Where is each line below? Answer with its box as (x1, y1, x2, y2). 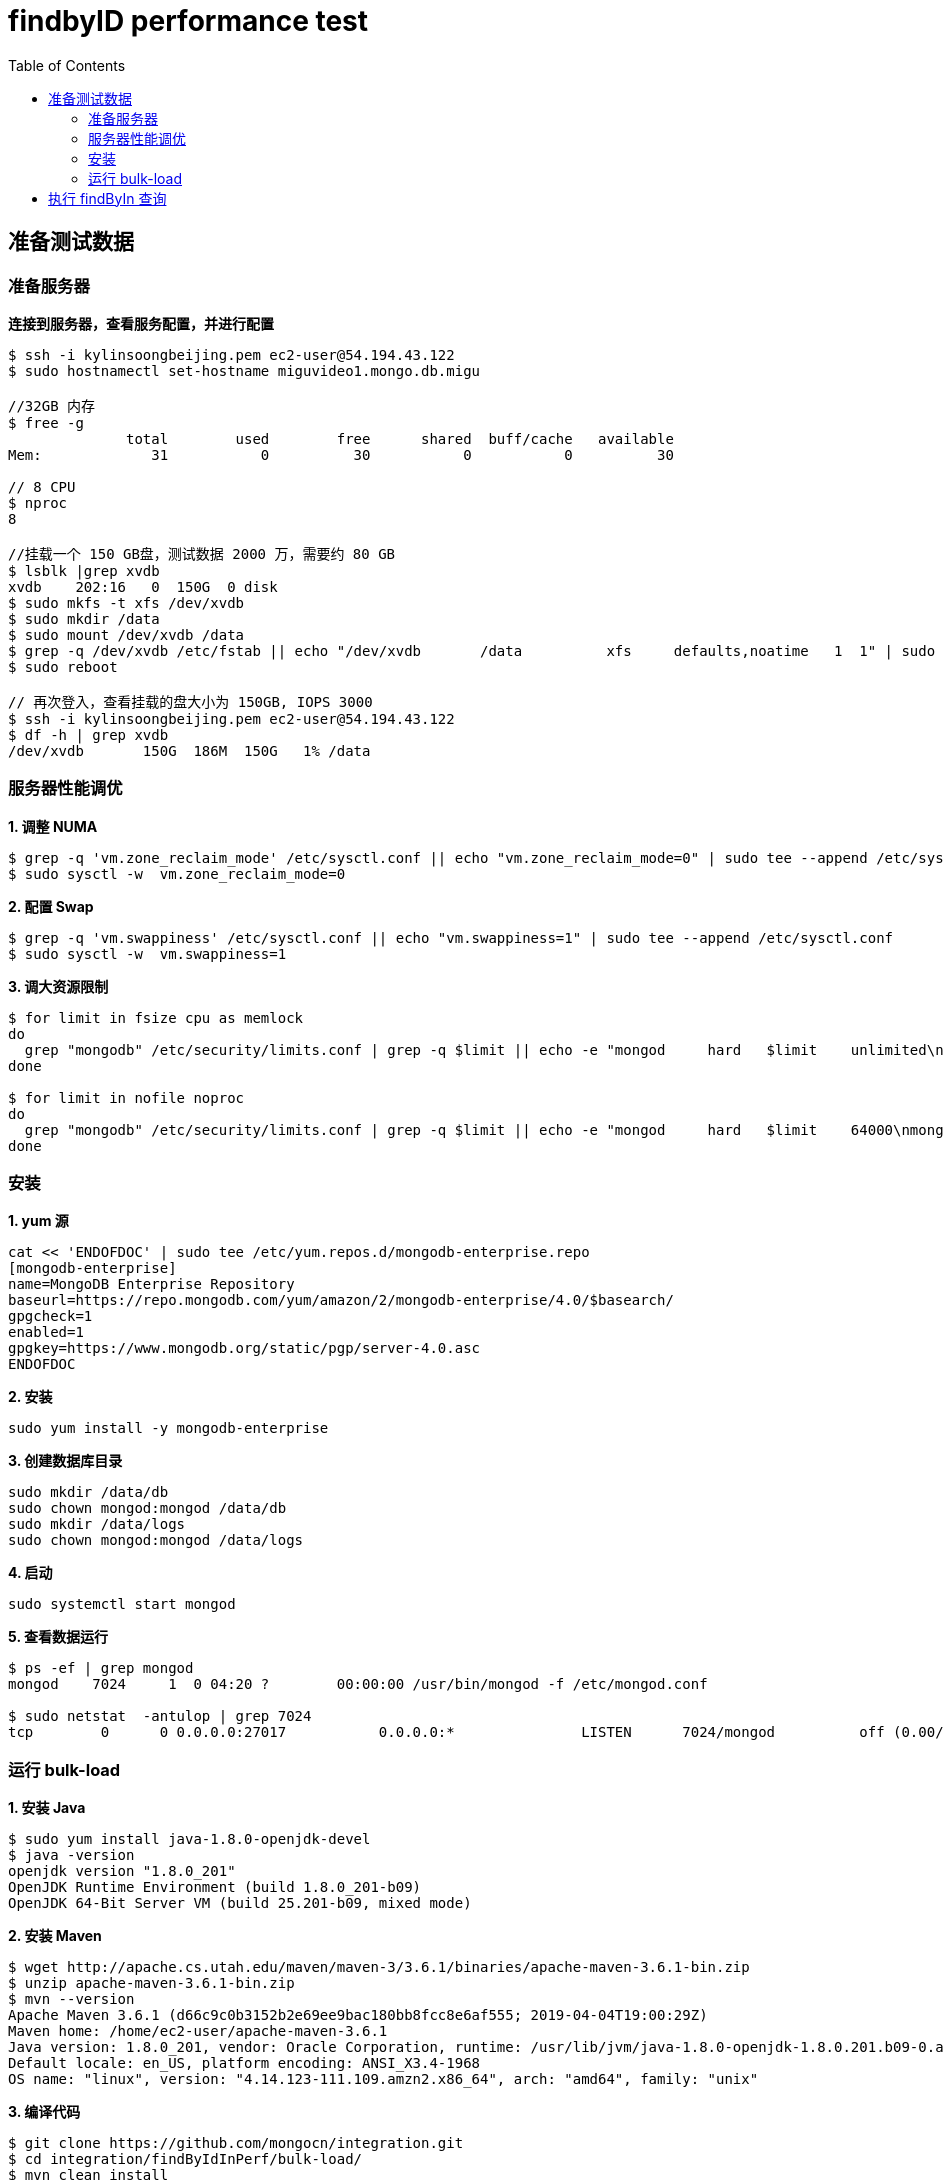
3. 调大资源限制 (8, 977, 109, 995)
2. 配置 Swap (8, 897, 94, 915)
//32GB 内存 (8, 397, 96, 414)
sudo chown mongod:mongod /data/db (8, 1500, 287, 1517)
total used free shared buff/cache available (126, 430, 674, 447)
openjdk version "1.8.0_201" (8, 1863, 236, 1880)
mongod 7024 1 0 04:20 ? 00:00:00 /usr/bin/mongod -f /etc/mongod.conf (8, 1676, 708, 1693)
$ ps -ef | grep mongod (8, 1660, 194, 1677)
